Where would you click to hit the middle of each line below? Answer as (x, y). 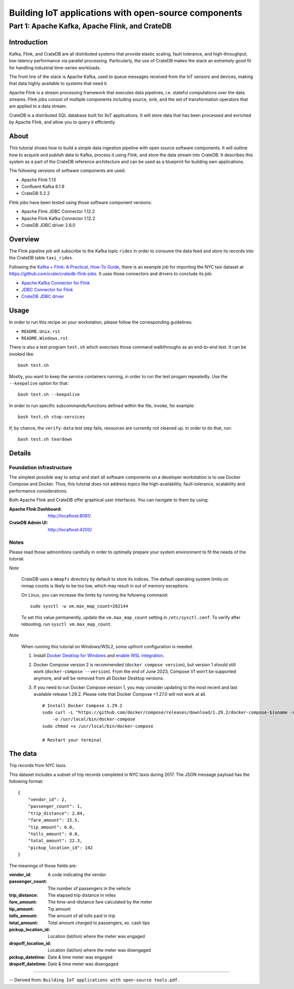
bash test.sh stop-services (51, 417)
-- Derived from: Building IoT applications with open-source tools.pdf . (94, 980)
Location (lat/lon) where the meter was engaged (97, 936)
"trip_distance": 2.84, (56, 813)
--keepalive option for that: (39, 383)
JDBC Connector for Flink (47, 289)
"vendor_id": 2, (47, 799)
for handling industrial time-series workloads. (55, 68)
